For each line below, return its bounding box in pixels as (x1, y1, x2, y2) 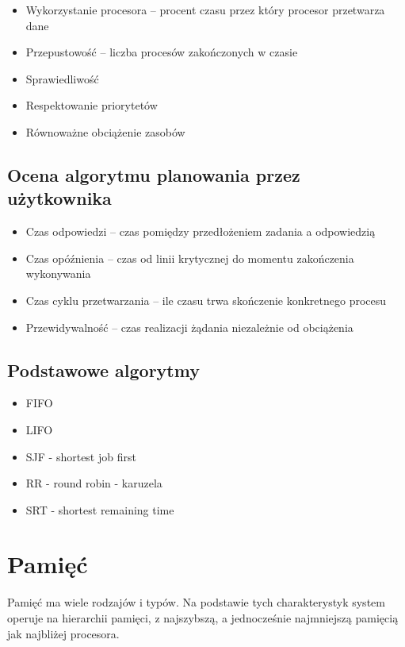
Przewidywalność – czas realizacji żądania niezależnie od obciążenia (25, 318, 353, 335)
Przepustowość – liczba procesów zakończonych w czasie (25, 44, 298, 60)
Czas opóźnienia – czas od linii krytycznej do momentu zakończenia (25, 249, 354, 266)
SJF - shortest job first (25, 448, 136, 464)
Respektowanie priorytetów (25, 97, 158, 114)
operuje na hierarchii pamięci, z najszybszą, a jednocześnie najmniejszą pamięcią (7, 610, 399, 626)
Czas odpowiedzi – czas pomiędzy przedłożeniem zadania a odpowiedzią (25, 223, 376, 240)
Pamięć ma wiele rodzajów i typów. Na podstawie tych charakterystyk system (7, 594, 385, 610)
